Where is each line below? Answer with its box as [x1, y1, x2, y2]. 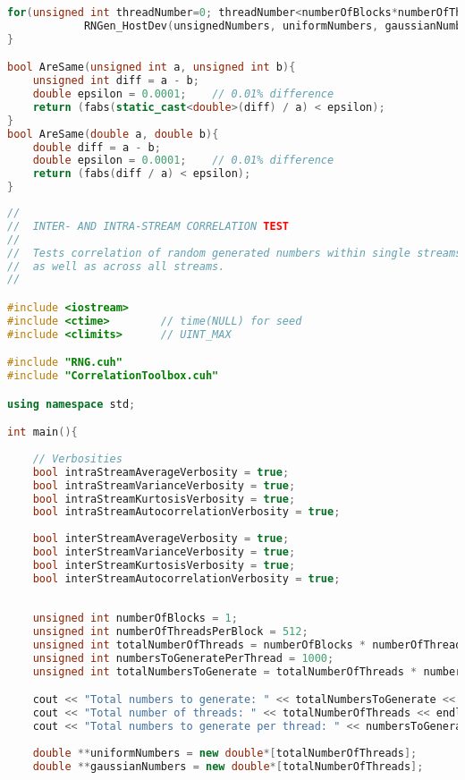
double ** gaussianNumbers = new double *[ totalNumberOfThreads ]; [32, 759, 424, 773]
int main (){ [7, 426, 78, 439]
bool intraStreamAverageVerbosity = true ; [32, 465, 290, 479]
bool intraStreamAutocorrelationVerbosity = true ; [32, 505, 341, 519]
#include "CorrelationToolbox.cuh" [7, 369, 219, 383]
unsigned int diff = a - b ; [32, 74, 199, 88]
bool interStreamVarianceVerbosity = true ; [32, 546, 296, 559]
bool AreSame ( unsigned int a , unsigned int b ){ [7, 61, 296, 74]
